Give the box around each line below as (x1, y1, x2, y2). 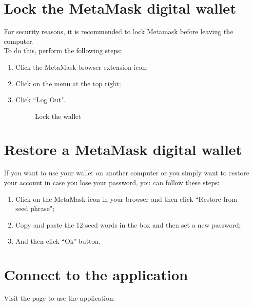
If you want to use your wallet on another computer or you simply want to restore (4, 168, 249, 178)
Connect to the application (4, 265, 188, 285)
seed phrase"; (15, 203, 55, 213)
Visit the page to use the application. (4, 293, 115, 303)
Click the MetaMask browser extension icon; (15, 61, 148, 72)
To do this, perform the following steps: (4, 45, 122, 56)
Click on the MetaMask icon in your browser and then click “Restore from (15, 193, 237, 204)
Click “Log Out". (15, 95, 66, 105)
